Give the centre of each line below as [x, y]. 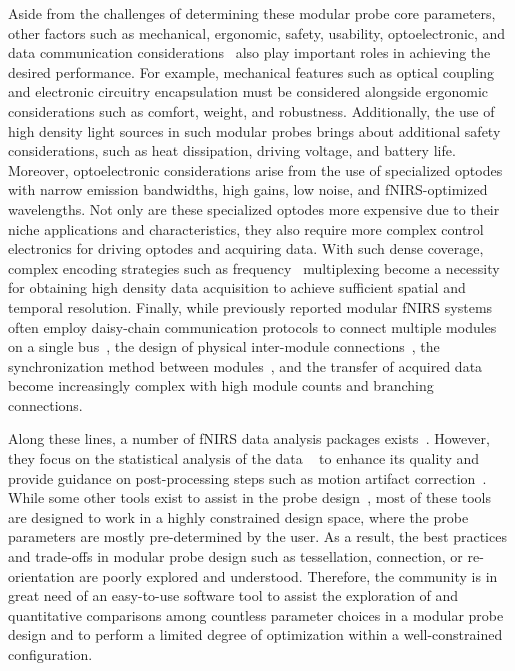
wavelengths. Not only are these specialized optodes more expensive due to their [254, 208]
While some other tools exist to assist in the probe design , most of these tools [250, 497]
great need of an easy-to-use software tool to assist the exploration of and [233, 595]
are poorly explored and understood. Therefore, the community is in [288, 575]
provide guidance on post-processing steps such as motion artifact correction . [247, 477]
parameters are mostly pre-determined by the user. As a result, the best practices [257, 536]
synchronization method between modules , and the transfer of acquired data [245, 365]
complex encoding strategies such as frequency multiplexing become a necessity [254, 267]
